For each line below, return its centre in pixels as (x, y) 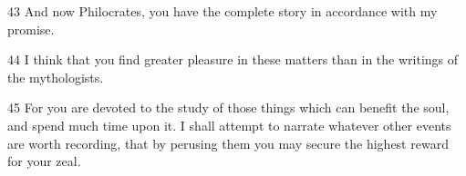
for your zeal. (44, 161)
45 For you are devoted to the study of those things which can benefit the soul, (228, 108)
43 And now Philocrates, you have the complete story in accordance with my (223, 11)
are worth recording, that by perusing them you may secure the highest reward (228, 143)
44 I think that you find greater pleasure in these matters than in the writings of (233, 59)
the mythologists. (56, 77)
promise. (31, 29)
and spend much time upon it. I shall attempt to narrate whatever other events (229, 125)
